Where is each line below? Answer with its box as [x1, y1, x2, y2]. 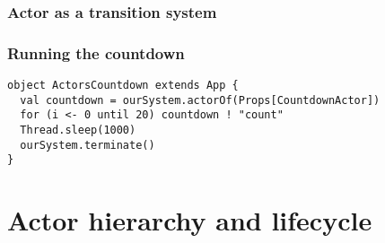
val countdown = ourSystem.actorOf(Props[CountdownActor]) [20, 93, 381, 107]
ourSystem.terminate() [20, 138, 155, 152]
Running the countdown [7, 41, 185, 64]
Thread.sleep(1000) [20, 124, 136, 137]
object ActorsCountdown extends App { [7, 79, 239, 92]
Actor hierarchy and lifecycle [7, 202, 372, 239]
